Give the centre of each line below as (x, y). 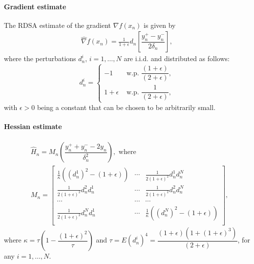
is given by (160, 25)
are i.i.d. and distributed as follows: (177, 58)
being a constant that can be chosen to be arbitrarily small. (126, 107)
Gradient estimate (35, 6)
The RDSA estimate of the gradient (58, 25)
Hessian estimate (33, 126)
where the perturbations (40, 58)
